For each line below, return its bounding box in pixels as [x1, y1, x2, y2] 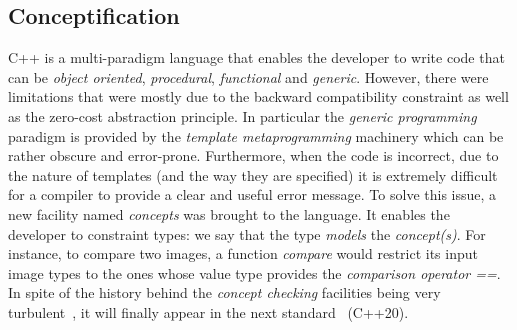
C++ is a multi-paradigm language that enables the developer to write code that [8, 47, 505, 68]
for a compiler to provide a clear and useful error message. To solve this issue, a [8, 184, 497, 205]
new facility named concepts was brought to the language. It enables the [8, 203, 450, 224]
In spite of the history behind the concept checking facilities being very [8, 282, 441, 303]
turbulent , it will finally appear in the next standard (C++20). [8, 301, 409, 322]
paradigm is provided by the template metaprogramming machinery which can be [8, 125, 504, 146]
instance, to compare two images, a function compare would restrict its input [8, 243, 478, 264]
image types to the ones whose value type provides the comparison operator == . [8, 262, 501, 283]
